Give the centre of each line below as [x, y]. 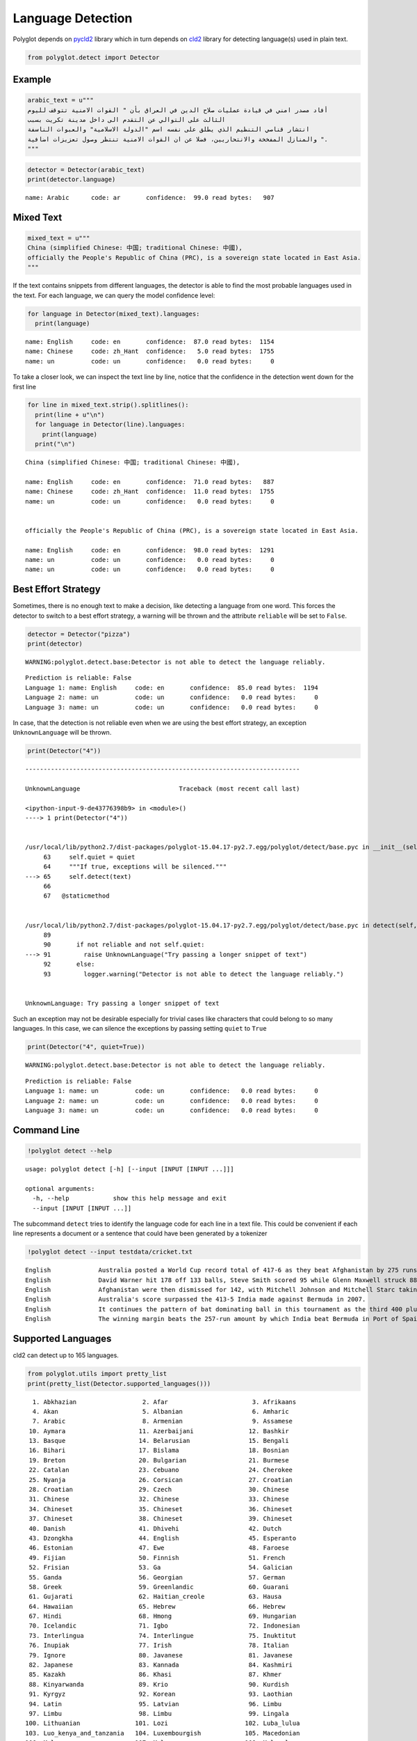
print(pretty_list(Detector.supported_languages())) [119, 1383]
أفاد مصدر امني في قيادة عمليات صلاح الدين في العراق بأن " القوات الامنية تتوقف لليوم [178, 110]
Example [32, 79]
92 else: [69, 964]
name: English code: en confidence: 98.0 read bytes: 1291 [150, 550]
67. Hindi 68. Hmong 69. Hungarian [163, 1616]
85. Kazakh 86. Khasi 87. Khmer [155, 1674]
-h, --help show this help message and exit [130, 1199]
